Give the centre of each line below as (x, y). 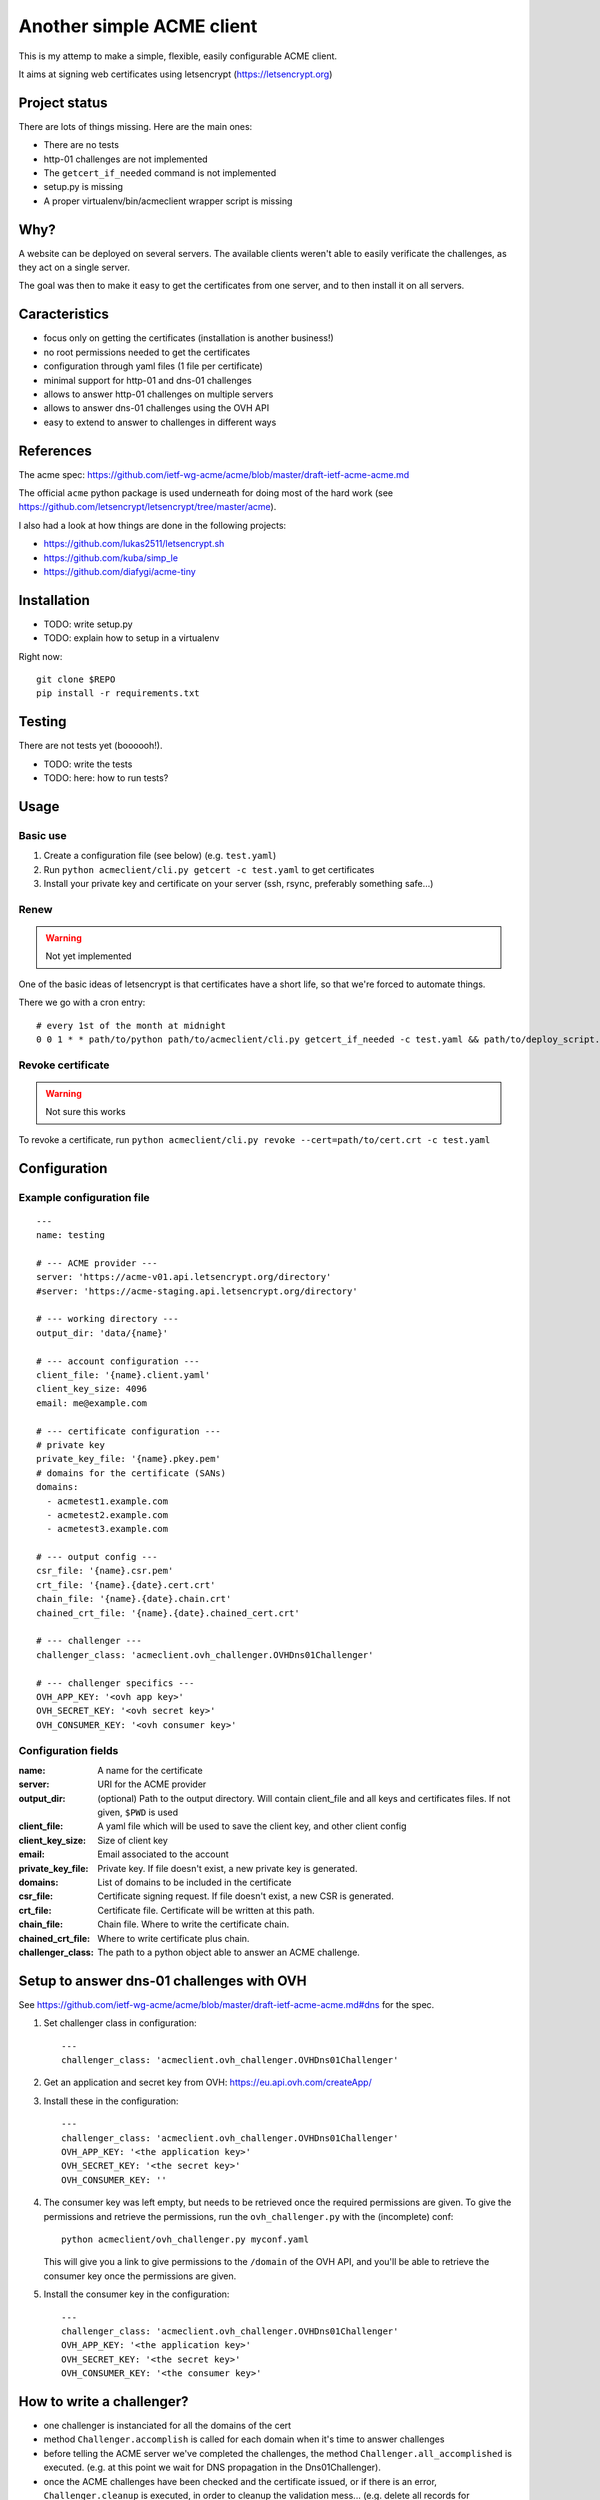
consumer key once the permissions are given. (140, 2276)
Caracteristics (64, 314)
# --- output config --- (97, 1557)
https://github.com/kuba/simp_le (111, 557)
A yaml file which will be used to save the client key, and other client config (252, 1826)
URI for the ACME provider (152, 1784)
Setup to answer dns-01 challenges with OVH (162, 1980)
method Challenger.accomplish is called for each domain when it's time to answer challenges (244, 2439)
